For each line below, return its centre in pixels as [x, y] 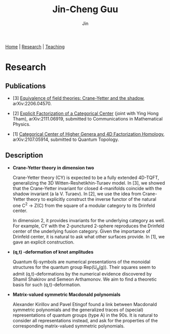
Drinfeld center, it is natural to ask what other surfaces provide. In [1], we [89, 237]
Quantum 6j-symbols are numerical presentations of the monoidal [81, 262]
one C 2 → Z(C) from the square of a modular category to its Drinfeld [84, 205]
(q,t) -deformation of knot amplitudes [53, 252]
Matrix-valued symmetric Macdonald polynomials [66, 295]
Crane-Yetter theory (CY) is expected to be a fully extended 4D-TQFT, [86, 177]
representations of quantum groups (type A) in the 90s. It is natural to [85, 315]
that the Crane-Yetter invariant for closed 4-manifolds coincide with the [87, 188]
